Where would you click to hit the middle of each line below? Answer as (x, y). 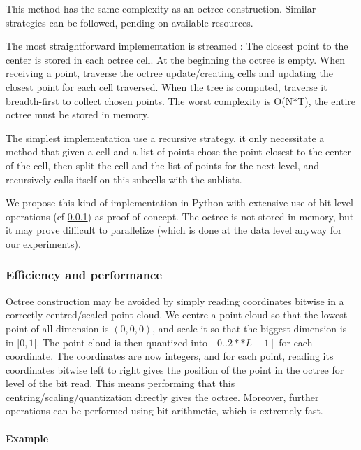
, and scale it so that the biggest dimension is (250, 328)
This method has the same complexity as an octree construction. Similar (161, 8)
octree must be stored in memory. (78, 114)
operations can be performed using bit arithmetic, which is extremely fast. (164, 410)
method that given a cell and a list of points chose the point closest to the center (179, 152)
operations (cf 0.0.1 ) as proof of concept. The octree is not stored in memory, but (180, 216)
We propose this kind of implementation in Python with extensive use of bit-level (179, 203)
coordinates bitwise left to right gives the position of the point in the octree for (175, 369)
